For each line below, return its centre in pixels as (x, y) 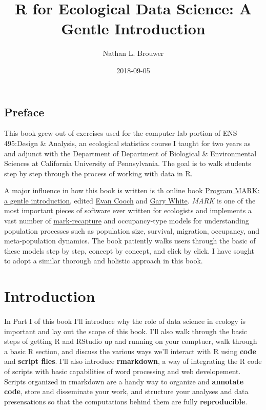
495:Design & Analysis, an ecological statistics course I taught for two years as (127, 143)
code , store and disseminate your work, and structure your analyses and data (126, 391)
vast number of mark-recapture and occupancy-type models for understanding (127, 221)
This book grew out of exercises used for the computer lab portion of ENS (121, 133)
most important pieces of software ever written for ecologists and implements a (128, 210)
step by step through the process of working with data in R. (98, 173)
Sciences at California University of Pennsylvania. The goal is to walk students (128, 163)
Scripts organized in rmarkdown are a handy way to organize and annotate (124, 381)
